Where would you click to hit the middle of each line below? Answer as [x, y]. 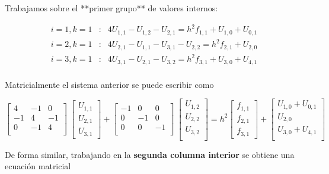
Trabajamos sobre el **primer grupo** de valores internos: [111, 8]
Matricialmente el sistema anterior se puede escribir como [109, 84]
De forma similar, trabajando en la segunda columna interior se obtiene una [150, 154]
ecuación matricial [38, 166]
